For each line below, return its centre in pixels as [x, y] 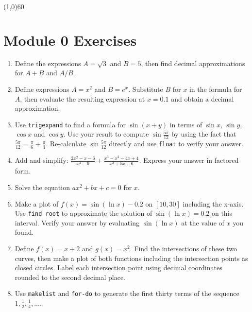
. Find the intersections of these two [183, 248]
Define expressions [42, 89]
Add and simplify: [42, 160]
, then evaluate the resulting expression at [83, 98]
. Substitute [146, 89]
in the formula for [216, 89]
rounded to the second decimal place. [70, 277]
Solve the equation [42, 187]
